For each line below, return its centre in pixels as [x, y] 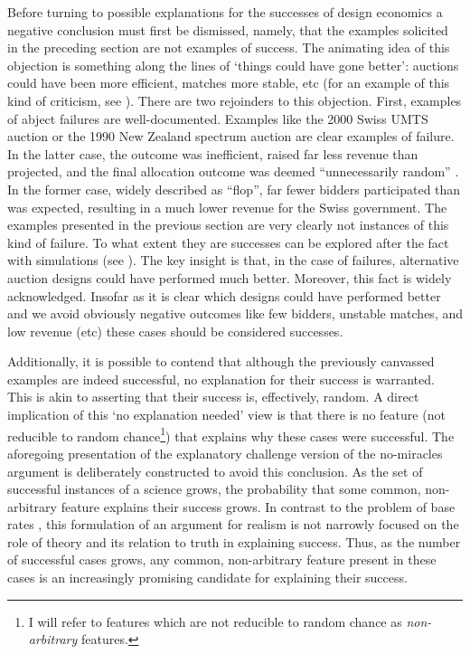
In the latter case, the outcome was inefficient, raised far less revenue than [213, 153]
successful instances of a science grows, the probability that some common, [214, 489]
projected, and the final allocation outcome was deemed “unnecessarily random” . [233, 171]
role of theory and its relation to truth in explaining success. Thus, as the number [234, 541]
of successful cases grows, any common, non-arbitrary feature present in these [222, 559]
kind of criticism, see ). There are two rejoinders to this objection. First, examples [235, 100]
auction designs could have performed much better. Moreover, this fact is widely [230, 277]
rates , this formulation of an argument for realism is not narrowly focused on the [233, 524]
